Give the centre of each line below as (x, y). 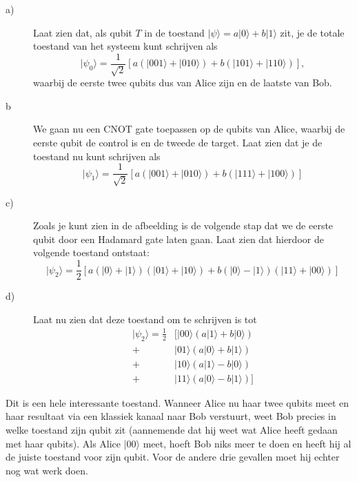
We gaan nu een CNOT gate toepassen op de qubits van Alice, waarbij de (189, 129)
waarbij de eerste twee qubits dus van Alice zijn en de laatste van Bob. (183, 83)
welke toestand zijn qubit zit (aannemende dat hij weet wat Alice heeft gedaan (172, 429)
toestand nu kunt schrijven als (97, 156)
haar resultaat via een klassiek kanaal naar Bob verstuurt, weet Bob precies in (171, 416)
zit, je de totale (312, 32)
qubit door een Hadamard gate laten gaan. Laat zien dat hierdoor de (178, 239)
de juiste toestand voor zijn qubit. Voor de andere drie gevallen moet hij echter (173, 457)
